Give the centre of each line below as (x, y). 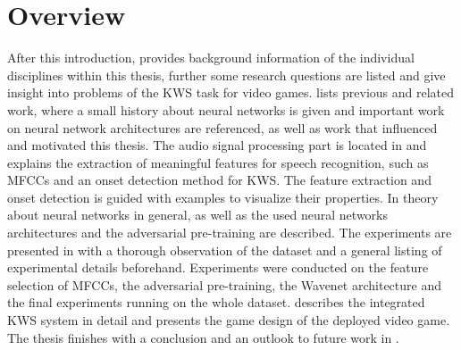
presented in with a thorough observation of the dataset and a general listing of (225, 250)
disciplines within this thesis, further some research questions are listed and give (226, 75)
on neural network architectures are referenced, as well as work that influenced (222, 127)
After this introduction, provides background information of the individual (211, 58)
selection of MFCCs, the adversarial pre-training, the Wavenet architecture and (224, 284)
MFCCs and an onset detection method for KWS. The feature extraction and (219, 180)
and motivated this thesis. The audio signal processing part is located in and (217, 145)
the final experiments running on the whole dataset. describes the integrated (216, 302)
